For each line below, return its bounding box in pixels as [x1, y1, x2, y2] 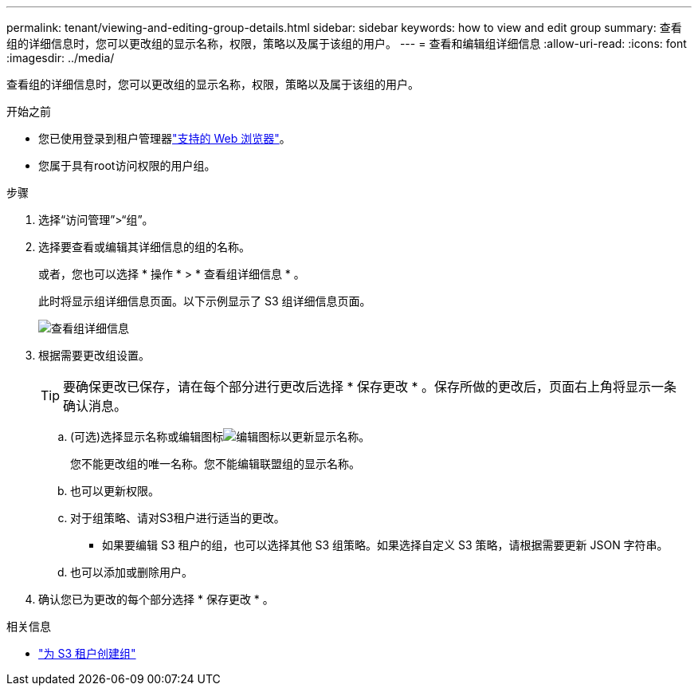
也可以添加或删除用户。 [70, 565, 193, 579]
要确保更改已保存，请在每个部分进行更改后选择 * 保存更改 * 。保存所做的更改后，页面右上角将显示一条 [63, 379, 677, 395]
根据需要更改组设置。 [38, 348, 150, 362]
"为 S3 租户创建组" [38, 647, 136, 660]
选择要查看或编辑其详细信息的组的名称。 [38, 240, 250, 254]
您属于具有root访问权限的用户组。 [38, 159, 216, 172]
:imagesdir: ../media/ [6, 51, 115, 65]
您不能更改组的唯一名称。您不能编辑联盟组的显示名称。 [70, 457, 360, 470]
